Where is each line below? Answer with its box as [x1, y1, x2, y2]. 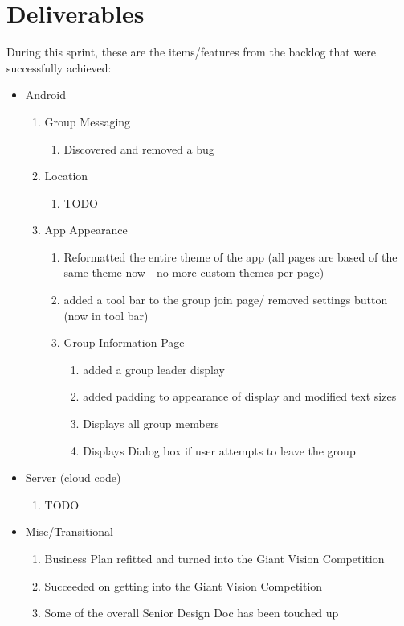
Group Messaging [44, 113, 131, 130]
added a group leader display [83, 360, 225, 377]
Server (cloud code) [25, 469, 121, 486]
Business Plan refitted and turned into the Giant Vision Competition [44, 550, 385, 566]
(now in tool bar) [63, 307, 149, 323]
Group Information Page [63, 334, 185, 351]
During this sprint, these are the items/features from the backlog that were [6, 43, 377, 60]
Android [25, 86, 67, 103]
